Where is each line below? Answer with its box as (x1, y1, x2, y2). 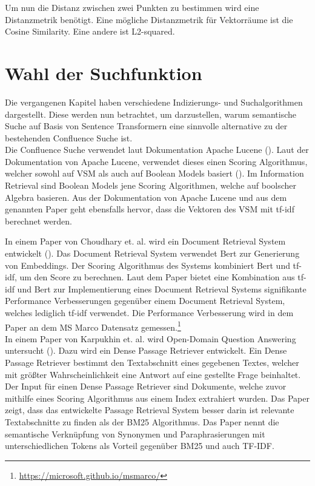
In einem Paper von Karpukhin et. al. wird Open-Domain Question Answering (5, 332, 296, 345)
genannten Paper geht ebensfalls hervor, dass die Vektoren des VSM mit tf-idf (5, 203, 294, 215)
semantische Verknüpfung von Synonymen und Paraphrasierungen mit (5, 427, 265, 440)
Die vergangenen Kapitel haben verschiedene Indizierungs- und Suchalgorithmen (5, 95, 303, 108)
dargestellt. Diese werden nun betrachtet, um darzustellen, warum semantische (5, 107, 297, 120)
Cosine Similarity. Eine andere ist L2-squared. (5, 25, 175, 38)
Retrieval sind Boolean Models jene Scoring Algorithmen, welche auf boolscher (5, 179, 297, 192)
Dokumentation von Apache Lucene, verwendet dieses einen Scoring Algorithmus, (5, 155, 308, 167)
